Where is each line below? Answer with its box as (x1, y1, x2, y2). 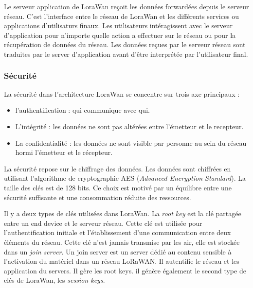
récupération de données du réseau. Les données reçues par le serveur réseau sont (4, 39, 246, 50)
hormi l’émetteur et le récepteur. (15, 147, 113, 157)
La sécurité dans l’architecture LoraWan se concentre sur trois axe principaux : (4, 88, 240, 99)
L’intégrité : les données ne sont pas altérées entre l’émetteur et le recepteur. (15, 121, 244, 131)
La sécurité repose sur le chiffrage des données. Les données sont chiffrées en (4, 163, 231, 173)
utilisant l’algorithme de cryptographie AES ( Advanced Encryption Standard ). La (4, 173, 246, 183)
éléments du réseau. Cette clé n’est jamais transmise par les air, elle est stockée (4, 237, 240, 247)
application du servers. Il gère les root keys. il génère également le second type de (4, 265, 246, 275)
